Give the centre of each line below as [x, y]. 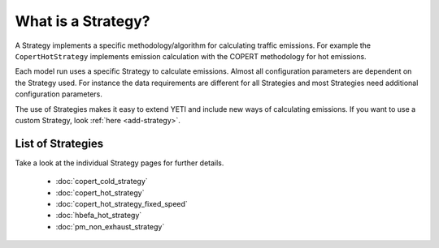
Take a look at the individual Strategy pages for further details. [120, 163]
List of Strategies [59, 143]
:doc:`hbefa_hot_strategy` [99, 216]
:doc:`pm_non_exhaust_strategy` [110, 226]
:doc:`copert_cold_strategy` [102, 182]
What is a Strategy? [83, 21]
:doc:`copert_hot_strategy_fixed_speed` [122, 203]
